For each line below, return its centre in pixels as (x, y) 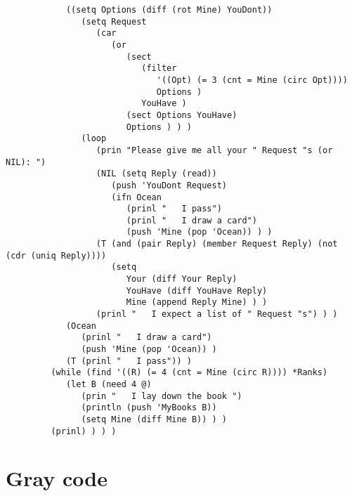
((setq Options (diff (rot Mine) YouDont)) (169, 10)
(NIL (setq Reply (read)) (156, 174)
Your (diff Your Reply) (182, 279)
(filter (159, 68)
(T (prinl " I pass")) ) (129, 361)
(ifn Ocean (136, 197)
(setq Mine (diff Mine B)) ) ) (154, 419)
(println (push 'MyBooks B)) (149, 408)
